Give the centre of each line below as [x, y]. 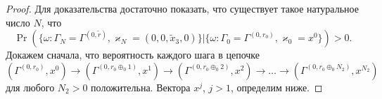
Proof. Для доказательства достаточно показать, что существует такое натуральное [182, 8]
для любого [30, 87]
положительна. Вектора [141, 87]
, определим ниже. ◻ [277, 87]
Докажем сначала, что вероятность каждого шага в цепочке [133, 55]
